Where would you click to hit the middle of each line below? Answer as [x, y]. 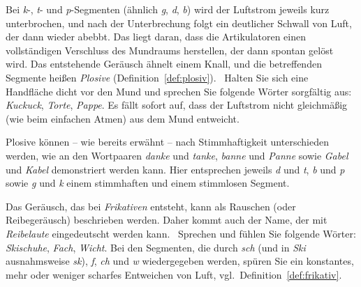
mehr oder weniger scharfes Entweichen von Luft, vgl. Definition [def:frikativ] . [174, 274]
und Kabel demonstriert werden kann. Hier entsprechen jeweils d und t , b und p [175, 169]
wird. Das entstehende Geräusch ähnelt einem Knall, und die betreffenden [164, 64]
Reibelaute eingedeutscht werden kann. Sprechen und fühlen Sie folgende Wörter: [181, 233]
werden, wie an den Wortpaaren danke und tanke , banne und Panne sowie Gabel [177, 155]
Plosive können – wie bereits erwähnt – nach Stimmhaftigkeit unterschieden [167, 142]
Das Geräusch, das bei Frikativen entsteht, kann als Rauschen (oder [151, 206]
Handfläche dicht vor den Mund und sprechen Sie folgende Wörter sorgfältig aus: [179, 91]
